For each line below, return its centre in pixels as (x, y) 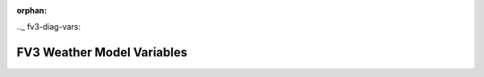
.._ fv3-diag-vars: (48, 27)
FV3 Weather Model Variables (102, 52)
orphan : (32, 10)
